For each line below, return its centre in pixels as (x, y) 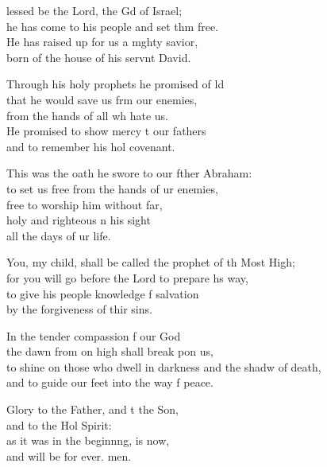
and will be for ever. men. (69, 455)
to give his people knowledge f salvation (103, 293)
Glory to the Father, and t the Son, (93, 409)
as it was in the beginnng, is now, (88, 440)
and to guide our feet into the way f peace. (110, 382)
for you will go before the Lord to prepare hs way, (127, 277)
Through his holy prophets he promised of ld (115, 84)
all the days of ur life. (59, 235)
